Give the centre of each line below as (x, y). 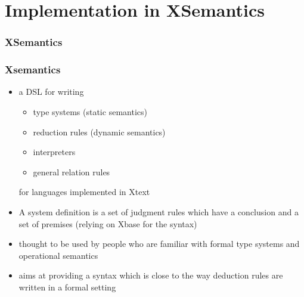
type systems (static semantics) (90, 112)
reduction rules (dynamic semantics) (99, 132)
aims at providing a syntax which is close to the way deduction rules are (151, 275)
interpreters (54, 152)
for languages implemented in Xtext (84, 192)
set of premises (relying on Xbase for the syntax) (108, 223)
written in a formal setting (67, 287)
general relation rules (72, 171)
